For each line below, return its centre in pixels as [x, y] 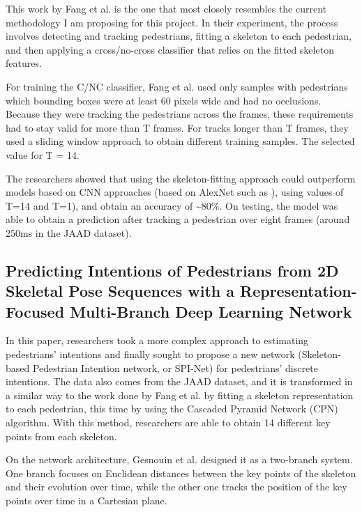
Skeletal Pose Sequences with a [120, 291]
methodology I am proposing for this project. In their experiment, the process [172, 22]
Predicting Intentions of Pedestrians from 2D [172, 270]
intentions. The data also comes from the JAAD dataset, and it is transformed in [179, 381]
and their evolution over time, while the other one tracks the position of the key [176, 487]
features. [24, 63]
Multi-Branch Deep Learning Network [211, 311]
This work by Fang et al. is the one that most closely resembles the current [166, 8]
